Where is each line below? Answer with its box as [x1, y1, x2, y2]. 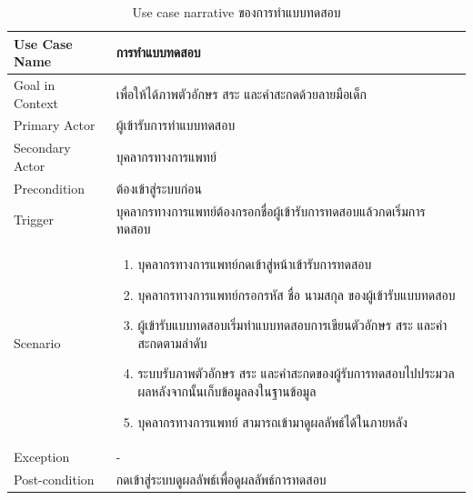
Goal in [14, 75, 55, 95]
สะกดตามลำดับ [137, 333, 207, 352]
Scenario [14, 333, 61, 352]
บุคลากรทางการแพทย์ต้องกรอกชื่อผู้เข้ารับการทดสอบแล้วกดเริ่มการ [116, 201, 426, 220]
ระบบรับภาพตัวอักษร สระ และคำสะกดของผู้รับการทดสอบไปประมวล [137, 364, 455, 383]
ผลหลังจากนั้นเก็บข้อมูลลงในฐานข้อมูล [137, 382, 317, 400]
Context [14, 93, 58, 112]
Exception [14, 447, 70, 466]
